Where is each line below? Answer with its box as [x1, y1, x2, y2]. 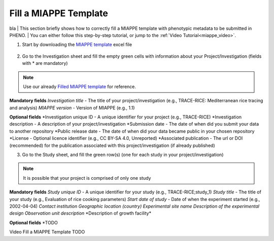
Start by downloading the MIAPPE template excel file [22, 42, 132, 48]
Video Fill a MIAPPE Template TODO [9, 229, 85, 235]
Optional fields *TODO [9, 219, 58, 225]
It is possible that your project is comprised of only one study [23, 175, 151, 181]
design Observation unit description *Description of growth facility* [9, 210, 152, 216]
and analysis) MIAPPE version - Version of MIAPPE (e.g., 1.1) [9, 104, 135, 111]
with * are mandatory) [22, 60, 68, 66]
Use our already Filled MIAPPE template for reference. [23, 84, 136, 90]
